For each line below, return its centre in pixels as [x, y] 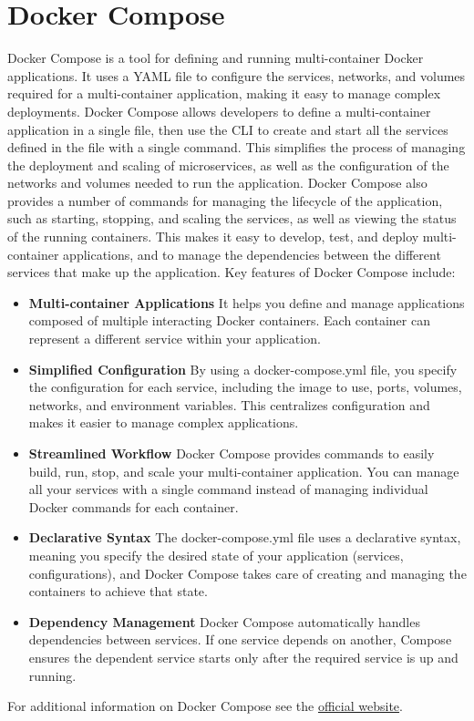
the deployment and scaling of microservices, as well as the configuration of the [228, 165]
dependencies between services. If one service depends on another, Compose [240, 639]
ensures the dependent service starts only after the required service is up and [243, 657]
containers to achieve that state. [118, 591]
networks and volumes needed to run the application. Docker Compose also [217, 183]
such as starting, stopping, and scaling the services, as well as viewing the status [232, 218]
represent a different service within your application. [175, 339]
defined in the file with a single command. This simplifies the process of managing [237, 147]
